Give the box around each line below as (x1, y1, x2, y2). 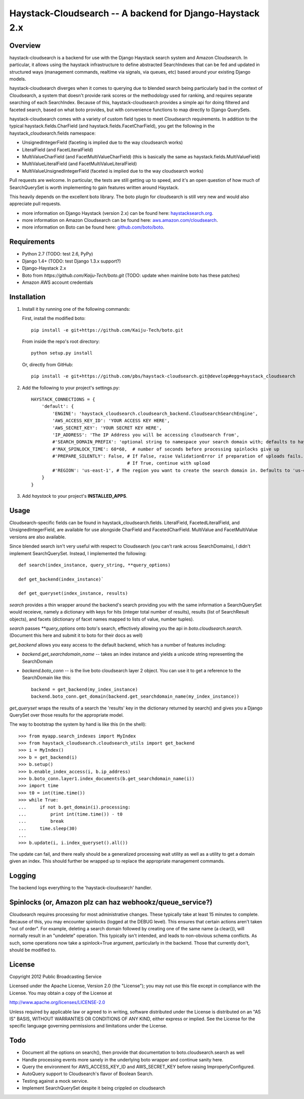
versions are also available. (9, 534, 66, 540)
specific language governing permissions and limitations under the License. (9, 1023, 167, 1029)
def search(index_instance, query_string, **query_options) (18, 562, 171, 568)
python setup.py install (31, 350, 93, 356)
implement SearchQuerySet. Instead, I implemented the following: (9, 550, 147, 556)
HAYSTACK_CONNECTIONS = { (31, 396, 96, 402)
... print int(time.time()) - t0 (18, 812, 123, 817)
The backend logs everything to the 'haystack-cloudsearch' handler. (9, 885, 152, 891)
